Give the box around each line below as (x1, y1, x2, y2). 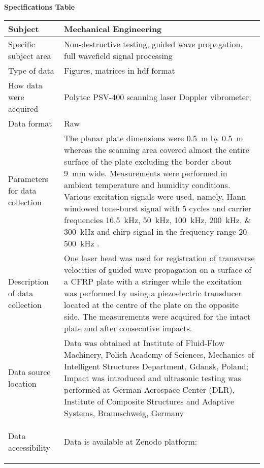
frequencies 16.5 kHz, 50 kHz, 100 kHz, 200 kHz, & (64, 213, 251, 226)
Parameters (8, 173, 49, 185)
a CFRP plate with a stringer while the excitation (64, 275, 242, 287)
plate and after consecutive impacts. (64, 322, 192, 334)
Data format (8, 117, 52, 129)
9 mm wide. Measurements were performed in (64, 167, 227, 179)
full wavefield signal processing (64, 49, 173, 61)
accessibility (8, 441, 50, 453)
